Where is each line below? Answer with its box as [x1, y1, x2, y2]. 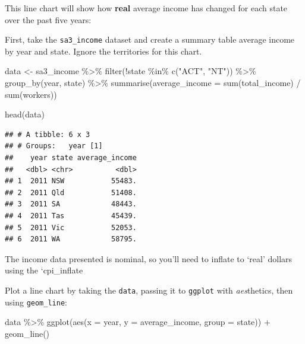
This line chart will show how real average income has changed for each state [5, 2, 288, 14]
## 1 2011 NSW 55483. [5, 177, 137, 186]
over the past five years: [5, 13, 92, 26]
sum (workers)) [5, 88, 57, 100]
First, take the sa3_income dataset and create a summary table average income [5, 33, 295, 46]
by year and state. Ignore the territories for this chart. [5, 44, 202, 57]
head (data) [5, 108, 45, 120]
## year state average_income [5, 154, 137, 162]
